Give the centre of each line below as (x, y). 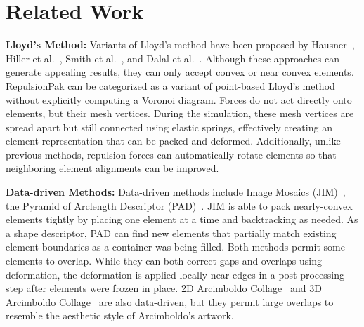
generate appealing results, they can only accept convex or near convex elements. (180, 72)
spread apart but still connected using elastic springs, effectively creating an (169, 127)
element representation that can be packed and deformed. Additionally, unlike (173, 141)
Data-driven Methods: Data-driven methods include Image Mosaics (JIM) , (176, 192)
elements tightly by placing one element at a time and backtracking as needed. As (182, 219)
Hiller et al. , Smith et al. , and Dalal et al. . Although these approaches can (173, 58)
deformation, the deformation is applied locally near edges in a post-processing (175, 274)
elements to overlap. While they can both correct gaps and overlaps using (164, 261)
